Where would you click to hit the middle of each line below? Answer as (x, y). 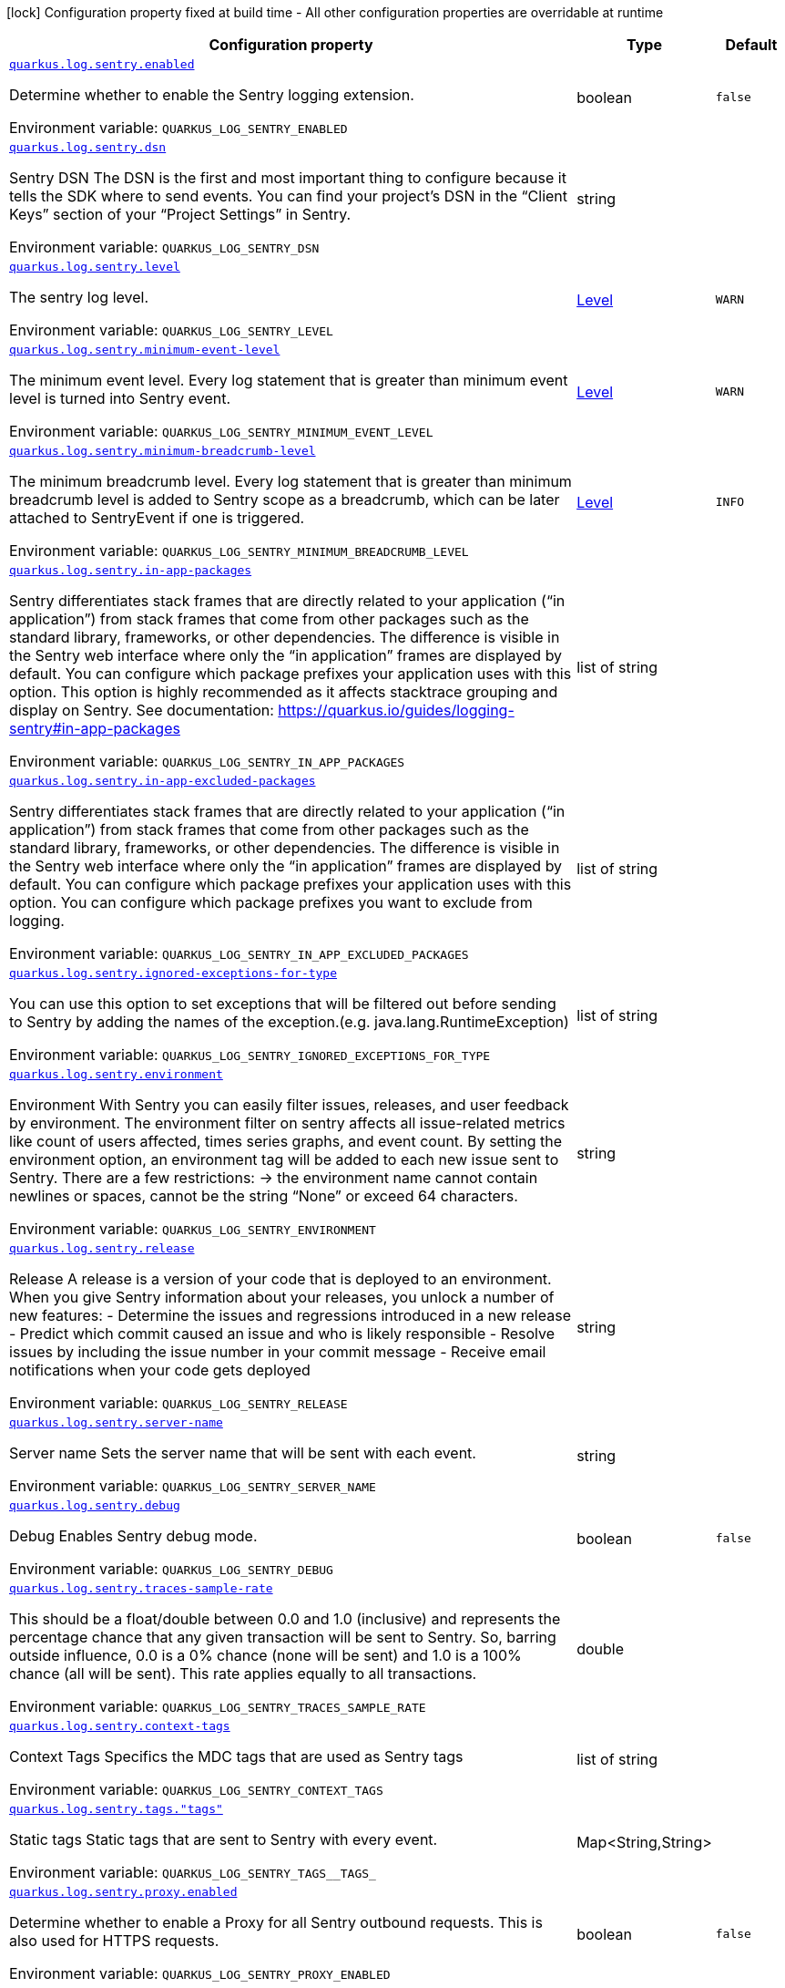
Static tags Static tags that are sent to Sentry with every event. (224, 1839)
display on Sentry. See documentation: (142, 710)
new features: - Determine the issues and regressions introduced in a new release (290, 1315)
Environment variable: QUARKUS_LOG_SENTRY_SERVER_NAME (193, 1486)
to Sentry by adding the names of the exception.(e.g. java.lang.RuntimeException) (289, 1022)
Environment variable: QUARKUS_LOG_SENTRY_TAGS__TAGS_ (193, 1872)
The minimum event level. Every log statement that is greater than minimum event (289, 380)
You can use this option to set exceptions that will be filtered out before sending (283, 1004)
